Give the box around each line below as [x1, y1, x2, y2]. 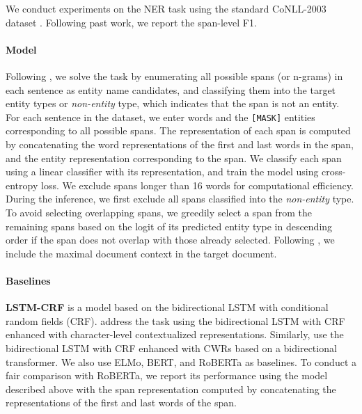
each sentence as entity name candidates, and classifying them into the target [6, 82, 336, 97]
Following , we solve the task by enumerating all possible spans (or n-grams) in [6, 68, 343, 83]
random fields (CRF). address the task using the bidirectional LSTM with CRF [6, 313, 345, 328]
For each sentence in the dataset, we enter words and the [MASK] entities [6, 109, 315, 124]
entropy [6, 177, 38, 192]
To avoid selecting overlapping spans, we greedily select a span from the [6, 205, 312, 219]
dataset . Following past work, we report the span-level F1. [6, 15, 257, 29]
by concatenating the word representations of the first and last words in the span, [6, 137, 354, 152]
